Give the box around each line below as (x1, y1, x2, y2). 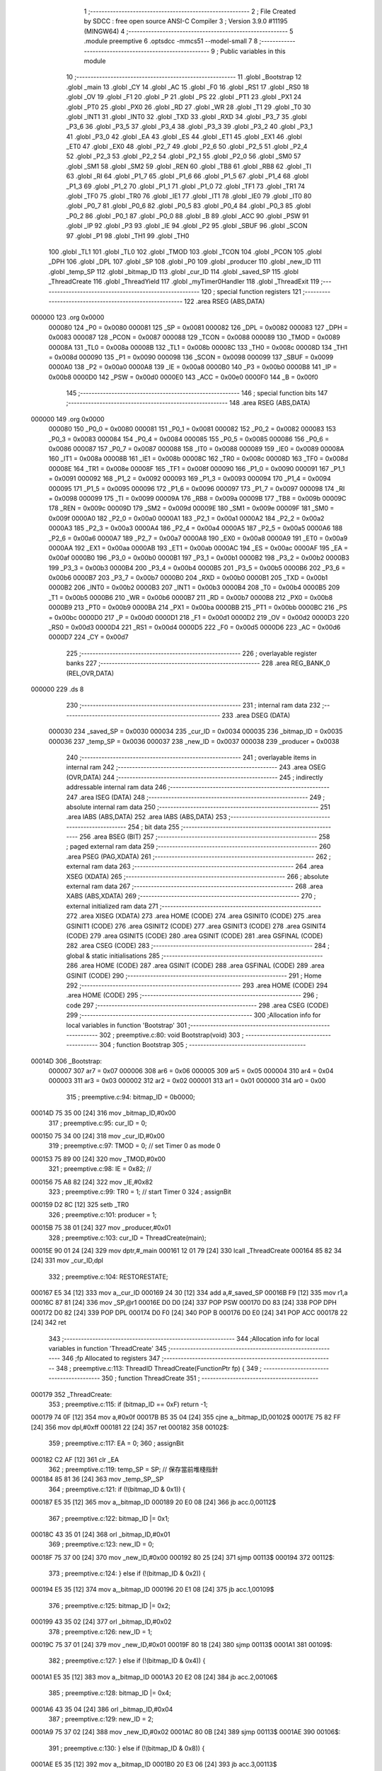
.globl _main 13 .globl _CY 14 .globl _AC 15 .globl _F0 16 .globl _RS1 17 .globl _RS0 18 (66, 82, 309, 91)
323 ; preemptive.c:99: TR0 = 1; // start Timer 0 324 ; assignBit (48, 1187, 231, 1196)
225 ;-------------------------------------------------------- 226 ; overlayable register (66, 649, 318, 657)
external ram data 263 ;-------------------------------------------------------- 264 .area (66, 862, 324, 871)
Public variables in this (220, 47, 286, 55)
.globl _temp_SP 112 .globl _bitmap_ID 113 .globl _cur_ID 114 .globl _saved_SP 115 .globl (48, 267, 299, 276)
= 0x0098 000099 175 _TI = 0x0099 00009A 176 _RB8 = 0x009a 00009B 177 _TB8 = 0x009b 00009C (48, 494, 347, 502)
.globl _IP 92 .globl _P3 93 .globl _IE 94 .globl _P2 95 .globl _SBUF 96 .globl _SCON (66, 222, 308, 230)
